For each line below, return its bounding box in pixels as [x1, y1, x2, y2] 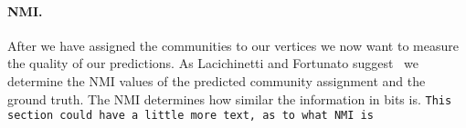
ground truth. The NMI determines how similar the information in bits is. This [7, 89, 452, 108]
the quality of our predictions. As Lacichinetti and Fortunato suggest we [7, 54, 419, 73]
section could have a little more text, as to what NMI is [7, 109, 374, 123]
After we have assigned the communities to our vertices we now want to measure [7, 35, 459, 54]
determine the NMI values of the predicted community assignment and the [7, 71, 426, 90]
